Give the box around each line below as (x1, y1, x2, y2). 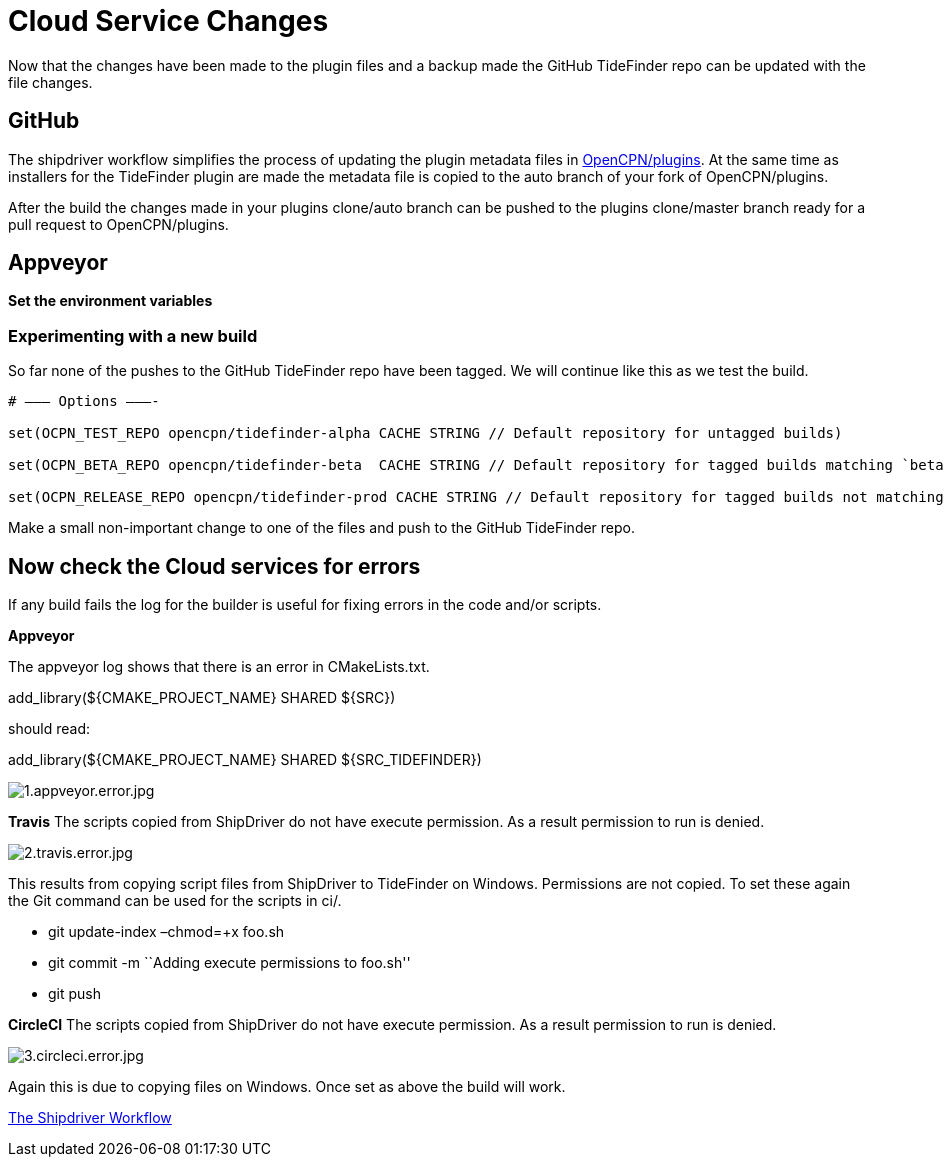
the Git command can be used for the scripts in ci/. (8, 892, 342, 910)
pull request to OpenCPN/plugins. (8, 215, 229, 233)
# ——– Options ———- (8, 393, 160, 410)
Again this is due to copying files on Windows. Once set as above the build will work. (8, 1078, 566, 1096)
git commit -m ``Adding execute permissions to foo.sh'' (48, 954, 411, 972)
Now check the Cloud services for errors (8, 553, 421, 579)
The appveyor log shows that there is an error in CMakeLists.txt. (8, 658, 430, 676)
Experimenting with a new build (8, 325, 258, 346)
